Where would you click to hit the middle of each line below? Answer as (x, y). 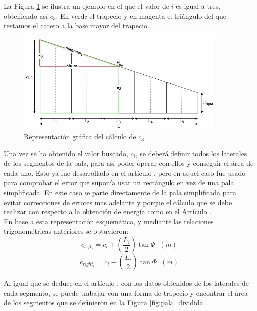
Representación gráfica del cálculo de (80, 137)
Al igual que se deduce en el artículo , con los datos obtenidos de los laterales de (127, 283)
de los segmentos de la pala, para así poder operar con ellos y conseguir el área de (129, 163)
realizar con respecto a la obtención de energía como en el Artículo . (108, 212)
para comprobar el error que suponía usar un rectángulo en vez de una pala (119, 182)
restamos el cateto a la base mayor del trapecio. (77, 26)
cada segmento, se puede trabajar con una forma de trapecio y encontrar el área (126, 292)
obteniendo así (26, 16)
